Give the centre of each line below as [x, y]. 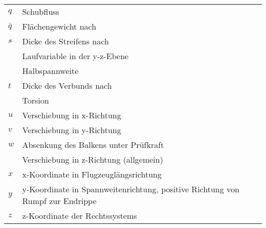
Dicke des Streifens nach [65, 41]
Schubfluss [41, 11]
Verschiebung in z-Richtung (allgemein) [93, 159]
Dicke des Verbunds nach [67, 85]
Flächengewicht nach [59, 26]
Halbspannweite [50, 71]
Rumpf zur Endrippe [59, 201]
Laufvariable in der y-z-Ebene [75, 56]
